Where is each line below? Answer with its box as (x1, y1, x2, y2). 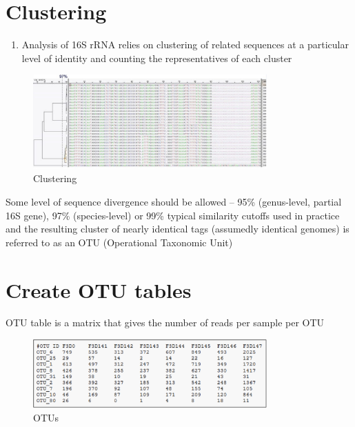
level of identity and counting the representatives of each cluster (21, 50, 292, 65)
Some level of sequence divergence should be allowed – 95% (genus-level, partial (6, 194, 342, 208)
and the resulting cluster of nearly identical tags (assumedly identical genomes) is (6, 221, 349, 236)
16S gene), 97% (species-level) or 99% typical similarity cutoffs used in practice (6, 208, 340, 222)
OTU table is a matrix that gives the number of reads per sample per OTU (6, 315, 325, 330)
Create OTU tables (6, 275, 192, 304)
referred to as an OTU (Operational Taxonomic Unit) (6, 235, 233, 249)
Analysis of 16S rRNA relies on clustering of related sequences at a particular (21, 37, 349, 52)
